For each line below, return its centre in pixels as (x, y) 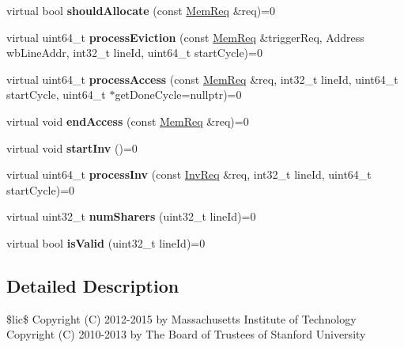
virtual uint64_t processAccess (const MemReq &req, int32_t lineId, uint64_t (202, 79)
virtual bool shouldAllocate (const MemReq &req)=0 (141, 10)
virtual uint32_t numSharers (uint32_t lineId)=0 (131, 216)
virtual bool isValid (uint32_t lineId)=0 (106, 242)
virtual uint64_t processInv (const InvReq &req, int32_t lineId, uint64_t (189, 174)
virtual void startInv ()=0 (72, 148)
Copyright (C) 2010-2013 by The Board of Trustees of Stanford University (186, 334)
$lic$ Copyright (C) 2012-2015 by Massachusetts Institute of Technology (181, 318)
